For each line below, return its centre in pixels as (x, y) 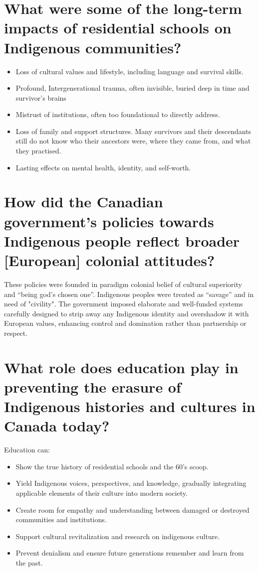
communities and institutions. (61, 519)
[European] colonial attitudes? (110, 260)
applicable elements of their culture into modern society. (102, 493)
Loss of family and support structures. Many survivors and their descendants (133, 131)
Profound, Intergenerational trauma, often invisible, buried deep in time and (132, 88)
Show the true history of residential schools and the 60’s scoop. (112, 466)
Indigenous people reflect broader (122, 240)
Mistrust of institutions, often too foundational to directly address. (118, 114)
